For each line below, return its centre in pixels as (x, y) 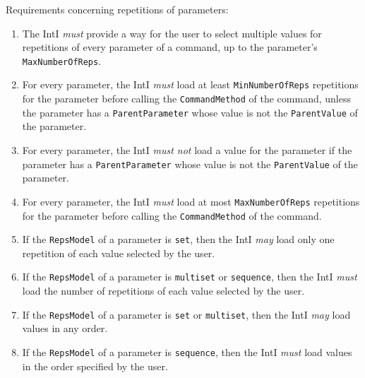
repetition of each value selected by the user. (119, 253)
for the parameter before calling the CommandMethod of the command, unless (186, 99)
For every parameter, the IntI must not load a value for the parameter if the (187, 150)
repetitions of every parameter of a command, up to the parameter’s (170, 47)
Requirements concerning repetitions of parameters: (117, 9)
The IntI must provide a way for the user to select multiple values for (172, 33)
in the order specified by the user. (95, 366)
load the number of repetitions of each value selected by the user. (163, 291)
